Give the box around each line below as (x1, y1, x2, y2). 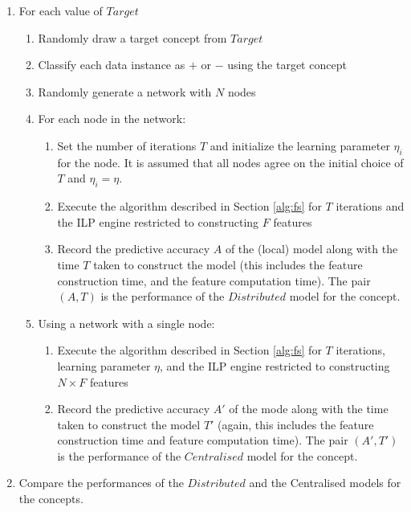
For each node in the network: (38, 110, 186, 127)
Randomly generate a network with (38, 83, 212, 100)
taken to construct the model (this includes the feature (93, 256, 363, 272)
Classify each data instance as (38, 56, 185, 73)
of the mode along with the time (229, 400, 389, 417)
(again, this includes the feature (218, 416, 374, 432)
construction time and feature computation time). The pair (57, 432, 348, 449)
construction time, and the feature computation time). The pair (57, 272, 371, 289)
